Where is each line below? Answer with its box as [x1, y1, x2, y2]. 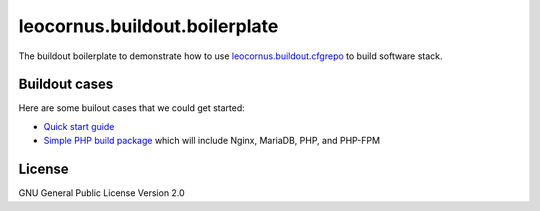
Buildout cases [18, 76, 114, 93]
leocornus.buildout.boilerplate [18, 15, 279, 37]
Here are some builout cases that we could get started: [18, 102, 245, 114]
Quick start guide [43, 120, 115, 132]
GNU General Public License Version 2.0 [18, 187, 185, 199]
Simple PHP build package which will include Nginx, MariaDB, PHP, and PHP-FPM [43, 135, 380, 147]
